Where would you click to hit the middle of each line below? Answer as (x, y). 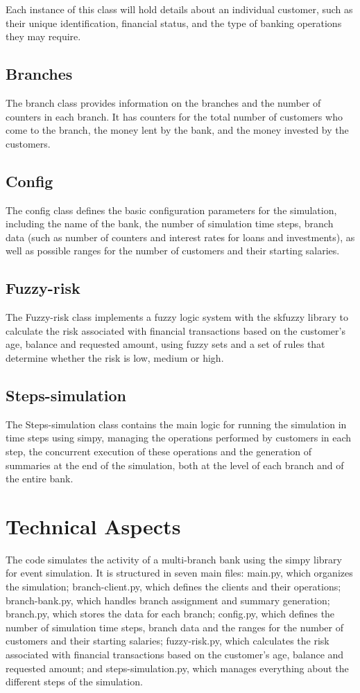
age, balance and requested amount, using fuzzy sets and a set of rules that (165, 344)
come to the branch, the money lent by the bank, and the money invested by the (177, 130)
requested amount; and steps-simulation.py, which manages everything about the (177, 668)
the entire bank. (40, 479)
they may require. (43, 36)
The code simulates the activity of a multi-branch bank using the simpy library (174, 559)
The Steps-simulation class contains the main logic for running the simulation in (176, 424)
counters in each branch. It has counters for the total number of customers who (174, 116)
